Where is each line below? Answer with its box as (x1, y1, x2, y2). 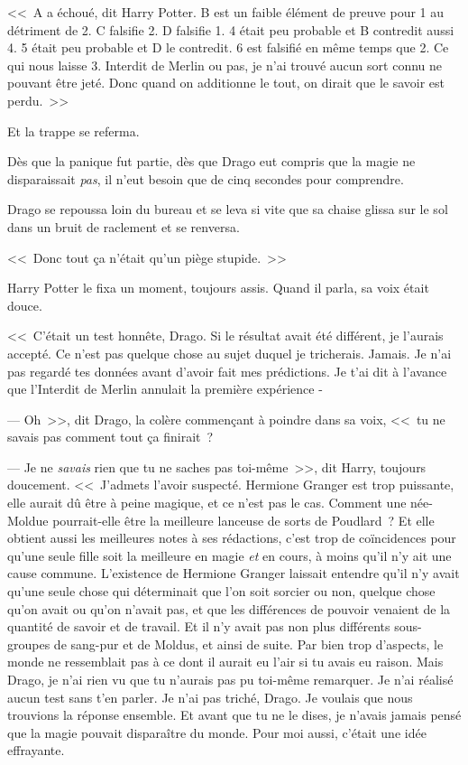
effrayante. (7, 741, 65, 760)
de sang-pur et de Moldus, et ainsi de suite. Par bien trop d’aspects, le (53, 634, 444, 653)
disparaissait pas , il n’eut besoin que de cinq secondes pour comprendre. (7, 169, 404, 188)
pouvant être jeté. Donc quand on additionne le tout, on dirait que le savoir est (7, 73, 445, 92)
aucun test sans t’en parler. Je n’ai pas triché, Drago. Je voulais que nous (7, 687, 413, 706)
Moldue (7, 510, 49, 529)
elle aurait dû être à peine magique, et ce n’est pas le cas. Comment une (7, 493, 407, 512)
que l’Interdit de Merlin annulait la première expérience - (7, 379, 323, 398)
